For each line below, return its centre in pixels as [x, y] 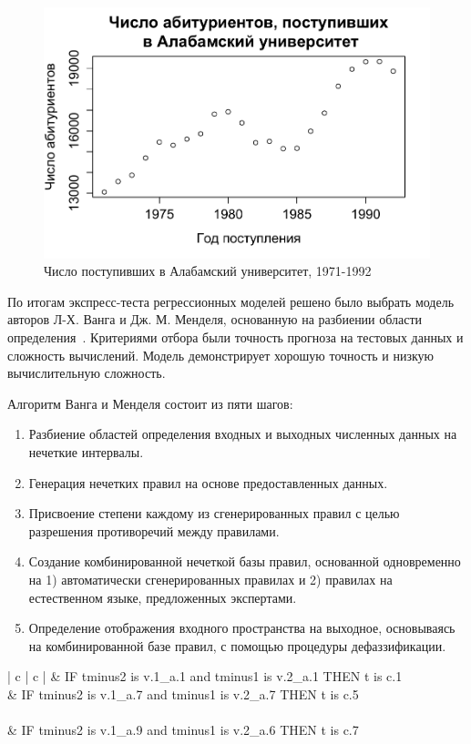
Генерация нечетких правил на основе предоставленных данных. [208, 482]
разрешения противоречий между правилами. [154, 530]
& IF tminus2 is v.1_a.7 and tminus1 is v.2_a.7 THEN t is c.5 [183, 693]
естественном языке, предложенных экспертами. [163, 597]
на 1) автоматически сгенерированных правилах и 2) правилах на [210, 579]
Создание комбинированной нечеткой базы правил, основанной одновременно [245, 561]
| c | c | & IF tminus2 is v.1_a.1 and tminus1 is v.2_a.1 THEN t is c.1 [205, 676]
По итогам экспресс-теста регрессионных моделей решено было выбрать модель [231, 301]
